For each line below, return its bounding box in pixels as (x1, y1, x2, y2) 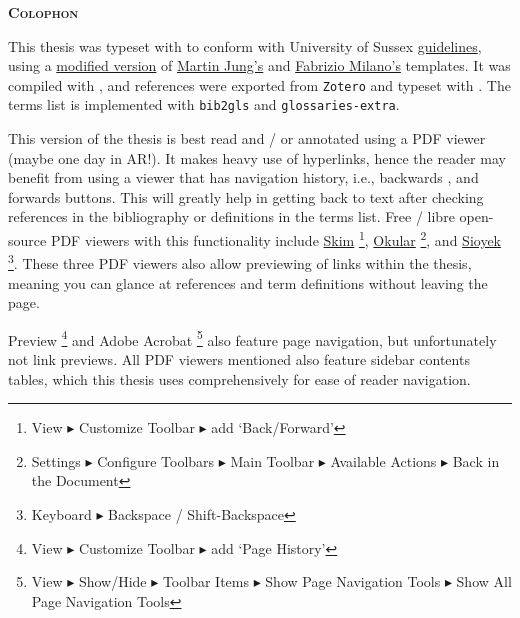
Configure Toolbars (97, 450, 215, 471)
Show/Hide (78, 571, 147, 592)
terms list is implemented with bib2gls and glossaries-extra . (8, 94, 400, 115)
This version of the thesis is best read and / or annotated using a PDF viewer (8, 128, 486, 149)
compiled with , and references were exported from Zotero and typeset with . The (8, 74, 511, 95)
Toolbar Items (162, 571, 249, 592)
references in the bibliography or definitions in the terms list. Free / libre (8, 206, 455, 227)
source (8, 229, 47, 250)
